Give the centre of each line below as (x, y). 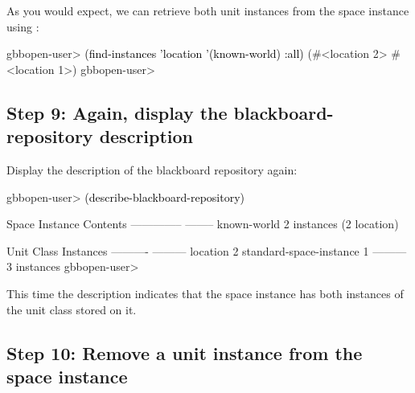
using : (23, 26)
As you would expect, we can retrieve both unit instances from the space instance (208, 10)
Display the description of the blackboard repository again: (152, 169)
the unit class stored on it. (72, 309)
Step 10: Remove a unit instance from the (185, 352)
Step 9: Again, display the (117, 112)
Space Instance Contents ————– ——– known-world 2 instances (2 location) (203, 224)
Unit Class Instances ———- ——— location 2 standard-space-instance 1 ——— (207, 250)
